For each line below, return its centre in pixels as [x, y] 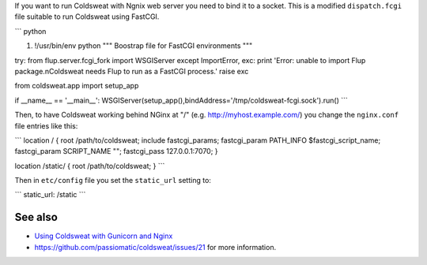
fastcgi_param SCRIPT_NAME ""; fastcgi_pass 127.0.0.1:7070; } [116, 151]
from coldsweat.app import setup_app [77, 86]
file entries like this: [46, 125]
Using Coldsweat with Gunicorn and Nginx [104, 236]
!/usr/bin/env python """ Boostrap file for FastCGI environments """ [144, 46]
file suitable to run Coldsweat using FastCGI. [87, 17]
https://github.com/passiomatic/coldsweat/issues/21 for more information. [155, 247]
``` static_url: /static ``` [50, 195]
